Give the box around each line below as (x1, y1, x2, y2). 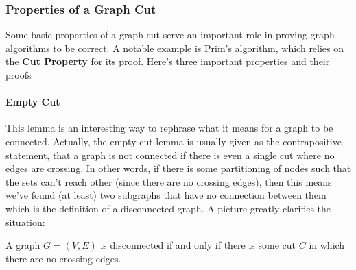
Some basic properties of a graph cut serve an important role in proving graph (5, 27, 335, 42)
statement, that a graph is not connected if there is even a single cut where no (5, 147, 335, 162)
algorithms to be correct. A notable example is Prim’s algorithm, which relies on (5, 40, 344, 55)
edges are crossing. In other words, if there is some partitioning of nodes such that (5, 161, 351, 175)
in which (309, 238, 345, 252)
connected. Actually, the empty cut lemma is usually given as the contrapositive (5, 134, 342, 148)
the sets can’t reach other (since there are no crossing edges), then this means (5, 174, 332, 188)
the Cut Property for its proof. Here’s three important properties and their (5, 54, 330, 69)
